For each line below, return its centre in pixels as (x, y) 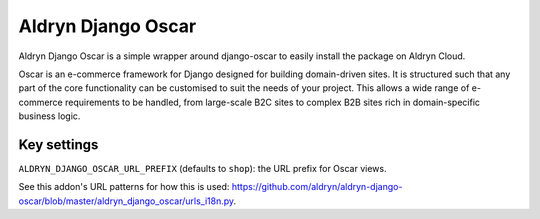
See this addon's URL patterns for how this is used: (124, 187)
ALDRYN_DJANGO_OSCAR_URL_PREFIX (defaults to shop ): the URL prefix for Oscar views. (202, 169)
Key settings (58, 144)
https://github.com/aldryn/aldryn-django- (317, 187)
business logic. (49, 116)
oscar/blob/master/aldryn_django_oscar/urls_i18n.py (126, 201)
